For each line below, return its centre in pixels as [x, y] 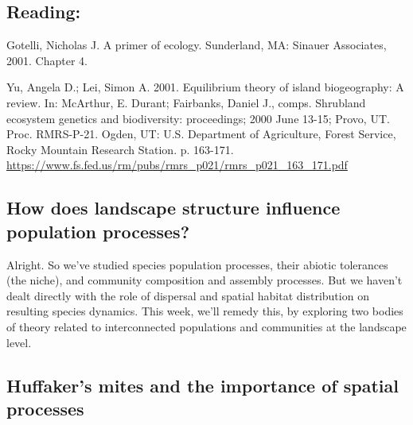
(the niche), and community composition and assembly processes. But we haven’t [205, 280]
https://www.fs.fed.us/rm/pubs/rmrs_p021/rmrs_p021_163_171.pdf [177, 165]
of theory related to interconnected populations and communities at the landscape [206, 326]
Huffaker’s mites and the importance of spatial [203, 385]
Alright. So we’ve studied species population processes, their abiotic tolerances [197, 264]
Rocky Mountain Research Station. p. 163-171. [120, 149]
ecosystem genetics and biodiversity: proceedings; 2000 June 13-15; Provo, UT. [198, 118]
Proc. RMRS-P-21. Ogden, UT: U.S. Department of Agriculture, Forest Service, [201, 134]
